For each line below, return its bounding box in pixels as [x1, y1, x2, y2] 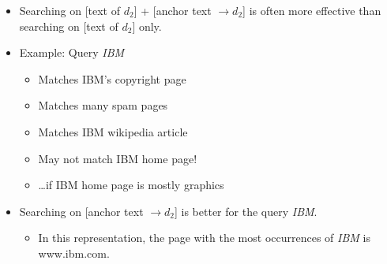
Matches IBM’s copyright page [38, 70, 186, 87]
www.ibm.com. [38, 244, 110, 261]
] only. [132, 17, 162, 34]
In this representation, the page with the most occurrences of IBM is [38, 229, 370, 246]
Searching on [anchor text [19, 203, 144, 219]
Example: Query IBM [19, 44, 125, 61]
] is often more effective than [242, 2, 381, 18]
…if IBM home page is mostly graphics [38, 177, 224, 193]
